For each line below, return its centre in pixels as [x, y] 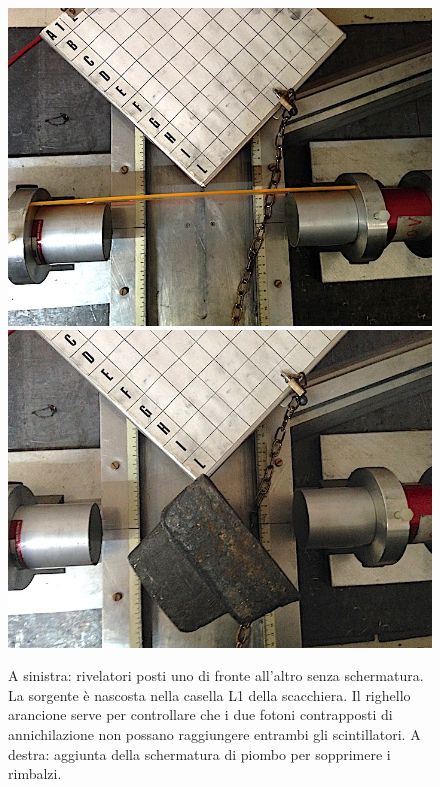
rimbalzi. [35, 773]
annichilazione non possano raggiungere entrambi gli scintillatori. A [214, 734]
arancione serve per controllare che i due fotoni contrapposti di [200, 714]
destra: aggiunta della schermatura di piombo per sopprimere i [199, 753]
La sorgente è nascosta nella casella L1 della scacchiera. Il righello [209, 694]
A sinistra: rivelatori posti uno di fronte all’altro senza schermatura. [216, 675]
